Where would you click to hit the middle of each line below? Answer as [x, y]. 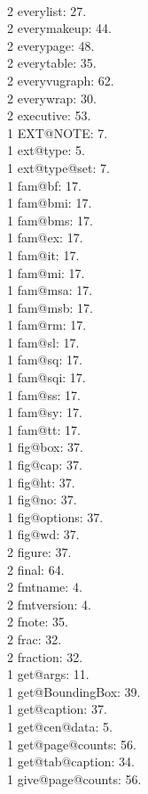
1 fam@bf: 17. [45, 185]
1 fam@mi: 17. [46, 272]
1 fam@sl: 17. [43, 342]
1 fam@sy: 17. [45, 412]
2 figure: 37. [39, 552]
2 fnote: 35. [38, 622]
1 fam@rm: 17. [47, 325]
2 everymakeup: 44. [59, 28]
